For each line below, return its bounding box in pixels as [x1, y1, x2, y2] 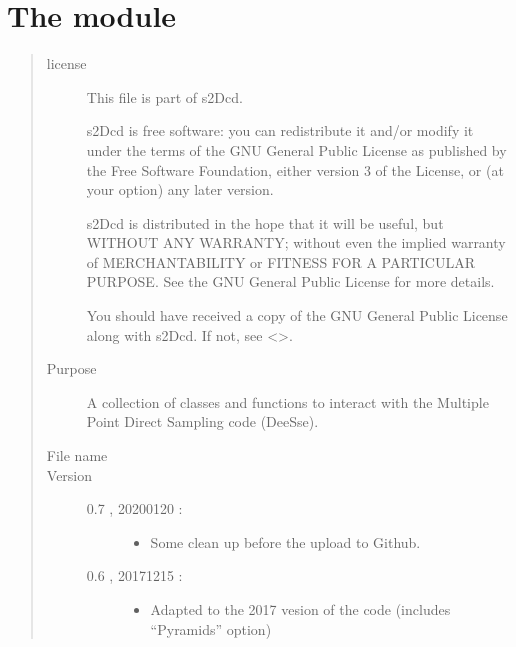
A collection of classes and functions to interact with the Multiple [86, 391, 489, 412]
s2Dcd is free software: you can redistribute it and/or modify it [86, 120, 474, 141]
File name [46, 445, 108, 466]
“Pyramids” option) [150, 618, 272, 639]
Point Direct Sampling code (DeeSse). [86, 411, 319, 432]
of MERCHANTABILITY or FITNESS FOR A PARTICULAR [86, 251, 475, 272]
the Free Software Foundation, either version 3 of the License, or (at [86, 159, 504, 180]
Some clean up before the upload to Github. [150, 531, 421, 552]
